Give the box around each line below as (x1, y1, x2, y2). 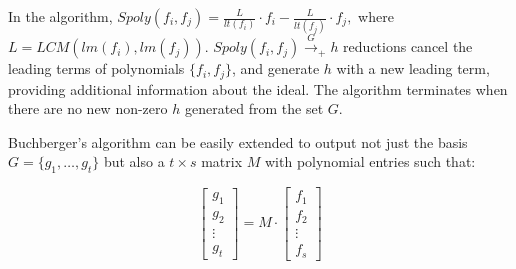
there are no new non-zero (8, 98, 168, 119)
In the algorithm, (8, 6, 113, 26)
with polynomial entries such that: (265, 151, 476, 172)
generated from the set (184, 98, 324, 119)
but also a (103, 151, 165, 172)
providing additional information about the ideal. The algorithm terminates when (8, 78, 508, 99)
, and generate (232, 58, 320, 79)
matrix (201, 151, 243, 172)
